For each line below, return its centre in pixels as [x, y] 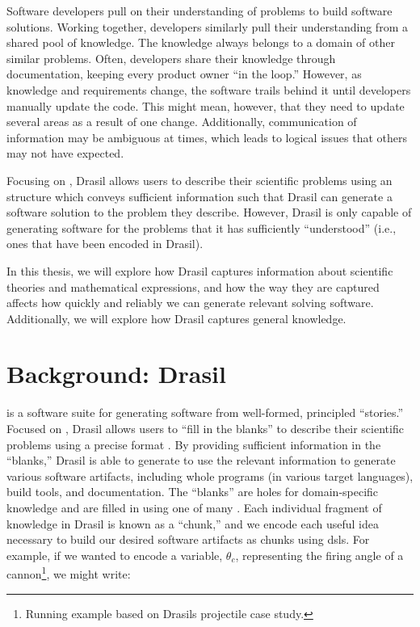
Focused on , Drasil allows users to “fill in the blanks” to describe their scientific [205, 428]
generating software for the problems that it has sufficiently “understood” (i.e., [202, 227]
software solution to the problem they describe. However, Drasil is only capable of [209, 212]
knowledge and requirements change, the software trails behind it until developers [209, 89]
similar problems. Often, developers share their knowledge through [171, 58]
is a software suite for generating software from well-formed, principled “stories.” [205, 412]
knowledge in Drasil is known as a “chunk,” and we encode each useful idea [193, 523]
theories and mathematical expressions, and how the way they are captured [193, 286]
